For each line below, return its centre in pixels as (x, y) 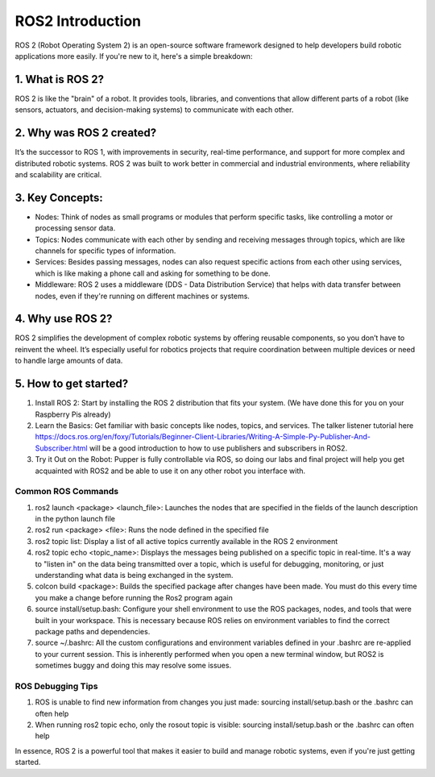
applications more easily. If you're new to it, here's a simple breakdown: (134, 56)
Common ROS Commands (67, 492)
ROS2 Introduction (78, 21)
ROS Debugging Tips (56, 686)
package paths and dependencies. (93, 631)
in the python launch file (75, 519)
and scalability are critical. (58, 174)
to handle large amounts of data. (69, 361)
